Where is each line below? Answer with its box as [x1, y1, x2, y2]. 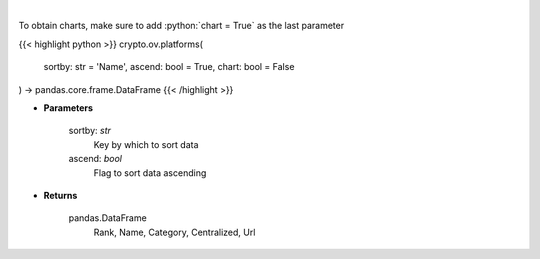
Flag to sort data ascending [93, 166, 207, 179]
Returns [43, 189, 78, 201]
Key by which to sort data [93, 138, 199, 150]
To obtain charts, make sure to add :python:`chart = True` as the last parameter [18, 20, 345, 32]
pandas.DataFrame [68, 212, 147, 224]
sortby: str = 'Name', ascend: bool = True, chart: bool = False [43, 61, 295, 73]
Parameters [43, 101, 94, 114]
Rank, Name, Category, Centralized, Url [93, 226, 256, 238]
